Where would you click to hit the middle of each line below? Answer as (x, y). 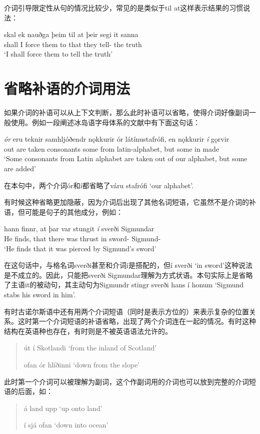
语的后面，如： (28, 391)
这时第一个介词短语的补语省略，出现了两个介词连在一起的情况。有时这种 (137, 321)
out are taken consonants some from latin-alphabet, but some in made (112, 148)
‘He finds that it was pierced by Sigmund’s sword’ (80, 248)
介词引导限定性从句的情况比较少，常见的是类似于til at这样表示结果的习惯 (124, 8)
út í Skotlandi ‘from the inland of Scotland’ (90, 348)
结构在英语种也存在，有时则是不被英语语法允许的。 (88, 331)
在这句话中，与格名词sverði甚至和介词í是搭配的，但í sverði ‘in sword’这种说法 (128, 265)
